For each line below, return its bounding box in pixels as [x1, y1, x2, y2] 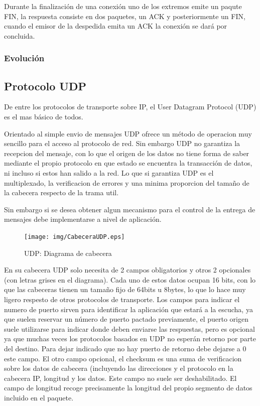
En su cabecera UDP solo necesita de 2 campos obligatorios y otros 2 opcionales [4, 264, 251, 275]
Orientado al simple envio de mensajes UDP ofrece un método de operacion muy [4, 128, 252, 139]
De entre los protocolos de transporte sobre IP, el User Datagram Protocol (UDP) [4, 101, 256, 112]
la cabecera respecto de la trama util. [4, 187, 119, 198]
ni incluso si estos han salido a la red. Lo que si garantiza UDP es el [4, 167, 214, 178]
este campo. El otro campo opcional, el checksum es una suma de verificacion [4, 353, 242, 363]
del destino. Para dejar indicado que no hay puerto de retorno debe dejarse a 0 [4, 343, 246, 353]
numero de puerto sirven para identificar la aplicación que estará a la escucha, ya [4, 304, 253, 314]
